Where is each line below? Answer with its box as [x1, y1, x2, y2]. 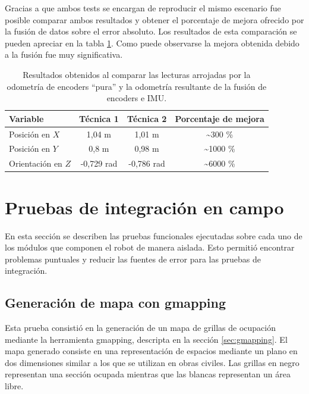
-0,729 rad [80, 157, 118, 170]
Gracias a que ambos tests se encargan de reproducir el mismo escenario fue [5, 2, 281, 14]
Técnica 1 [79, 112, 119, 124]
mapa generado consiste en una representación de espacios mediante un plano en [5, 345, 298, 357]
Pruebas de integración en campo [5, 195, 284, 219]
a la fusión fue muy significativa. [5, 48, 123, 61]
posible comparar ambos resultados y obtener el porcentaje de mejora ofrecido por [5, 13, 304, 26]
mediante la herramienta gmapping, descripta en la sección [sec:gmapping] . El [5, 333, 288, 345]
